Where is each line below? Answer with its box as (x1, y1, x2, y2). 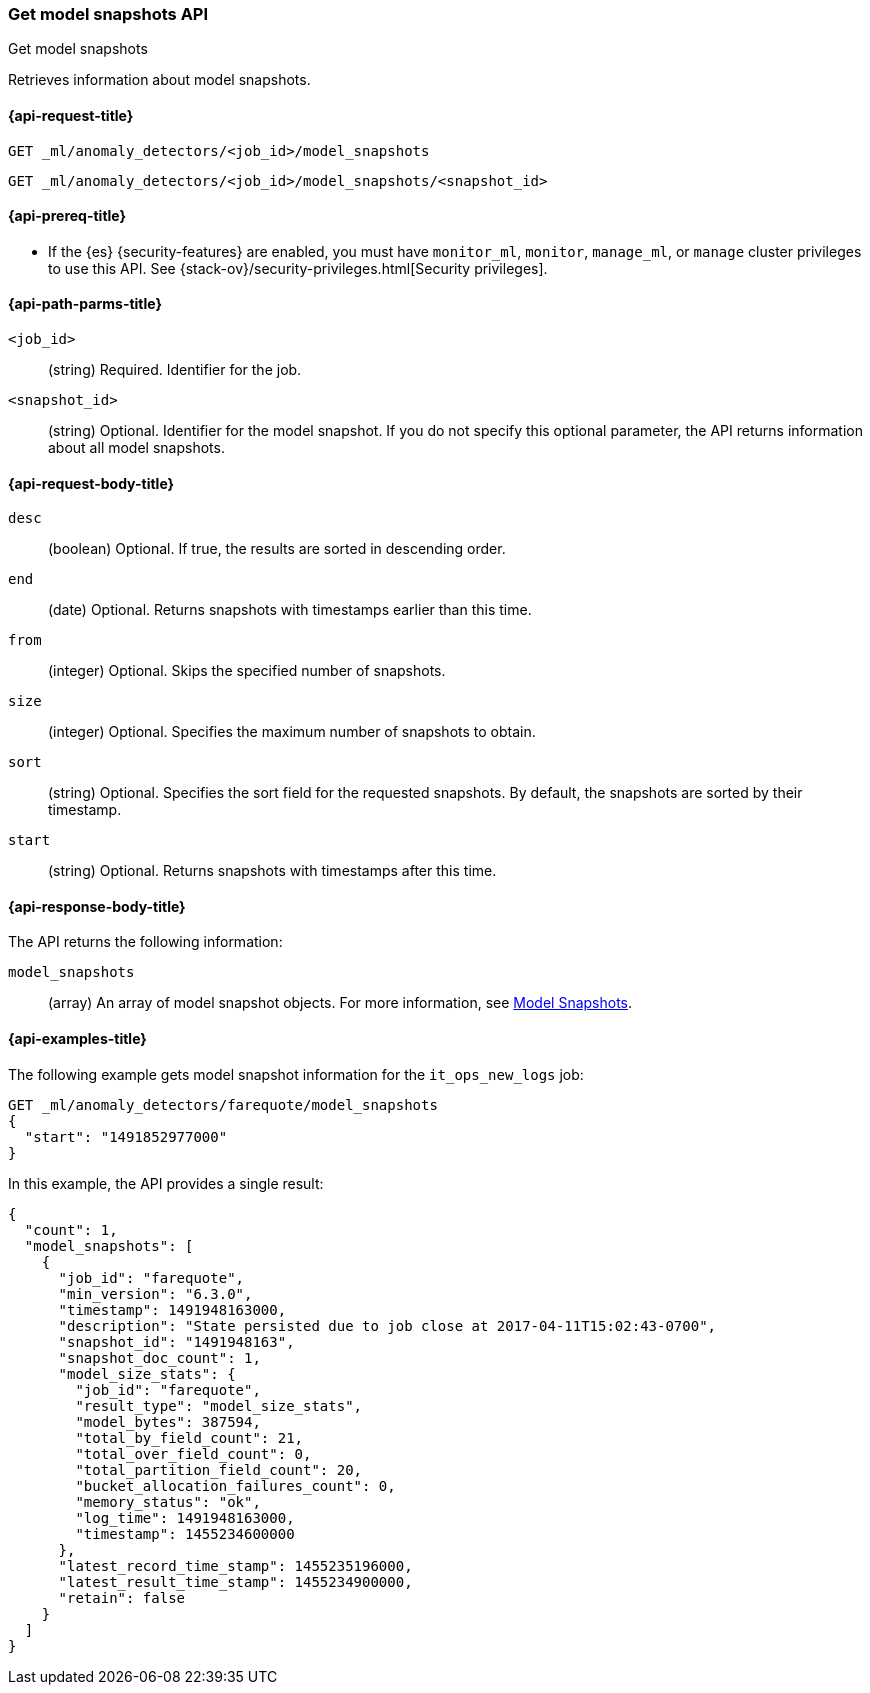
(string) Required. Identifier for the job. (48, 361, 302, 379)
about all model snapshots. (48, 439, 225, 457)
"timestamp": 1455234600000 (75, 1525, 295, 1542)
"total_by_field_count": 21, (75, 1429, 304, 1446)
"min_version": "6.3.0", (58, 1285, 253, 1302)
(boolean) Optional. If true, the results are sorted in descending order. (48, 540, 506, 558)
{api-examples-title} (8, 1030, 147, 1048)
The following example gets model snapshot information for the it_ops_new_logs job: (8, 1065, 584, 1083)
